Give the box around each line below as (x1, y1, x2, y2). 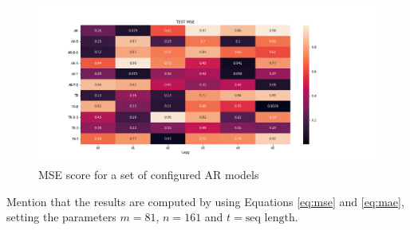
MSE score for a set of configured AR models (38, 166, 259, 183)
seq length (245, 212, 295, 224)
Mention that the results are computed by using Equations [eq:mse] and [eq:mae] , (6, 193, 404, 209)
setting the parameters (6, 209, 116, 225)
